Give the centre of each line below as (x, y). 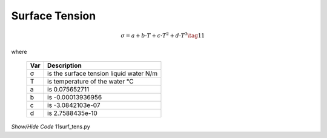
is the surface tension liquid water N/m (102, 74)
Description (64, 65)
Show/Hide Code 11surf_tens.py (51, 126)
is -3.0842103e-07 (74, 105)
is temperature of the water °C (91, 82)
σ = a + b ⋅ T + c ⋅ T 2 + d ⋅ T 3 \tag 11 (163, 35)
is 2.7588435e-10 (73, 113)
